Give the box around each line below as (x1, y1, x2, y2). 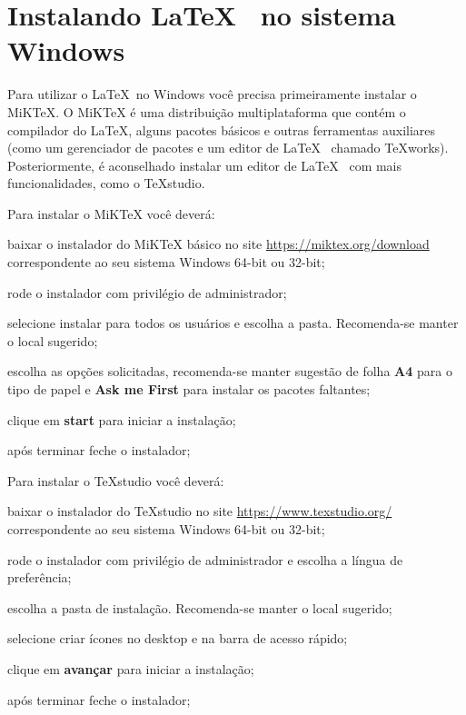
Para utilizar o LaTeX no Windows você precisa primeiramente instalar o (7, 84, 417, 104)
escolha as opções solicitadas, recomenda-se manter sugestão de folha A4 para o (7, 362, 452, 381)
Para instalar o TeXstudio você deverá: (7, 471, 224, 490)
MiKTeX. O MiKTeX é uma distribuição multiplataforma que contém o (7, 102, 406, 121)
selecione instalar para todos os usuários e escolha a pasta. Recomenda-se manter (7, 313, 459, 333)
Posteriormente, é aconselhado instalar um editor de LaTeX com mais (7, 155, 402, 174)
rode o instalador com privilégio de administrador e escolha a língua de (7, 550, 403, 569)
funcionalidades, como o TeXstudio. (7, 174, 205, 193)
